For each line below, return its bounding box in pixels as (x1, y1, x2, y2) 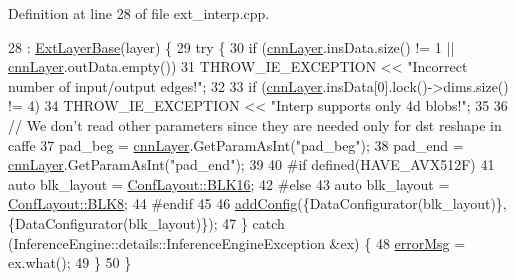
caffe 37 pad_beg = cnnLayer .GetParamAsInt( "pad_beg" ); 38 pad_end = (8, 134, 464, 155)
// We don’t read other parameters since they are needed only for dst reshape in (8, 114, 502, 135)
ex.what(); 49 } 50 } (8, 252, 132, 273)
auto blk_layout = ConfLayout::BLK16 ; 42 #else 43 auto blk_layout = (8, 173, 450, 194)
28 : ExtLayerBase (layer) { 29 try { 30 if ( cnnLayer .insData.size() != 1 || (8, 36, 455, 57)
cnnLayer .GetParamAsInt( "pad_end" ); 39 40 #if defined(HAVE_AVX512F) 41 (8, 154, 495, 175)
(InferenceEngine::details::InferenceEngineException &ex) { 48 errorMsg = (8, 232, 466, 253)
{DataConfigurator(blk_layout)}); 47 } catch (8, 212, 285, 233)
